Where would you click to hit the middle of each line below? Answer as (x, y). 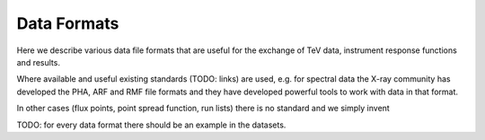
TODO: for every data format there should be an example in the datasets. (151, 125)
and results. (38, 62)
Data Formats (68, 23)
